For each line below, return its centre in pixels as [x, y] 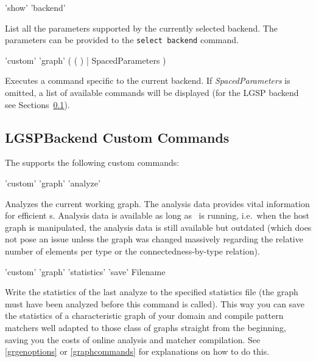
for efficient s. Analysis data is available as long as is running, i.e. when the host [157, 215]
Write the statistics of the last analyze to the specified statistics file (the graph [152, 292]
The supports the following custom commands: [92, 162]
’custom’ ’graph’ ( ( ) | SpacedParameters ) [86, 60]
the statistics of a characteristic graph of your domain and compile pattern [144, 316]
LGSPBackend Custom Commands [117, 137]
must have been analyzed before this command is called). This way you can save [155, 303]
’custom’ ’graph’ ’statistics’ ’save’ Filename [85, 271]
